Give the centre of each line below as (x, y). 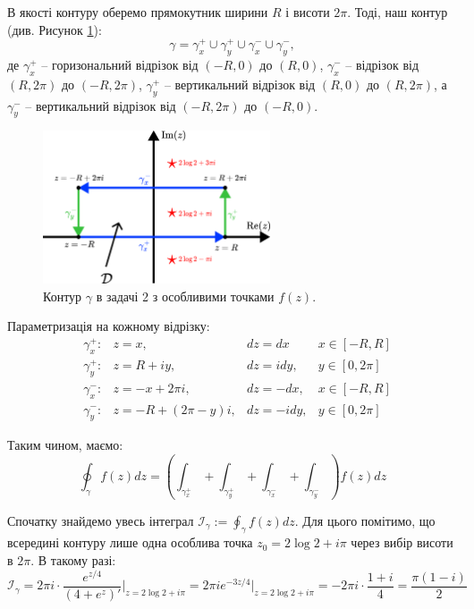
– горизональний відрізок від (120, 65)
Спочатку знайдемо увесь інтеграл (101, 520)
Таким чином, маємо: (65, 445)
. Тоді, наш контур (398, 12)
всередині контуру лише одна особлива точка (130, 542)
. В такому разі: (73, 559)
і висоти (308, 12)
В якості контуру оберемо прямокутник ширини (138, 12)
